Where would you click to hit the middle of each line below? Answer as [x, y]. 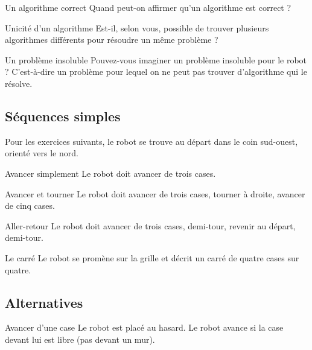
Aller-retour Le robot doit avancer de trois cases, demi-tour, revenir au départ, [150, 225]
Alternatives [44, 302]
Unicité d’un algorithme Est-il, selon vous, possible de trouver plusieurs [137, 27]
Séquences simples [63, 116]
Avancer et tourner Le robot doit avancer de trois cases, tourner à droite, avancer [155, 193]
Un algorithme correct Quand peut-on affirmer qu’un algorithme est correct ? [148, 7]
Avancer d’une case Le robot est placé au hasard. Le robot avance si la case [144, 327]
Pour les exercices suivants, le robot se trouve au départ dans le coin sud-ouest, [151, 141]
